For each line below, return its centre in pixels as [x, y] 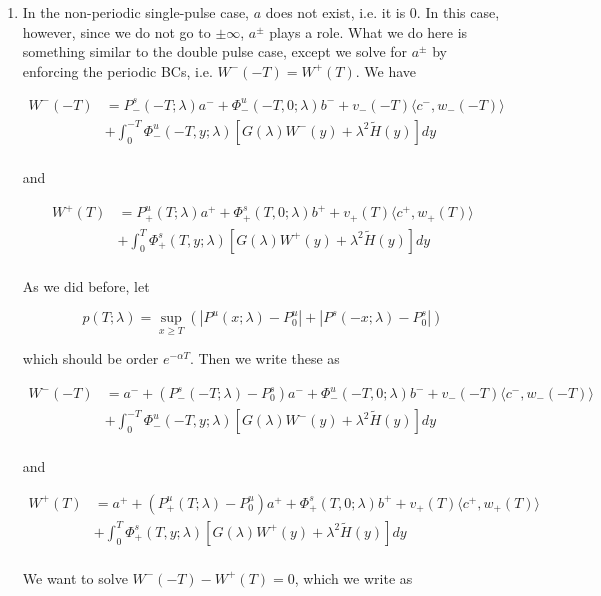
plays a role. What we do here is [368, 31]
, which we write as [353, 577]
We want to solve [75, 577]
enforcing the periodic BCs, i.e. [117, 70]
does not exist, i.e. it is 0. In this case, [382, 12]
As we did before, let [86, 285]
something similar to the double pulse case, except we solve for [215, 51]
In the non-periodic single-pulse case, [136, 12]
